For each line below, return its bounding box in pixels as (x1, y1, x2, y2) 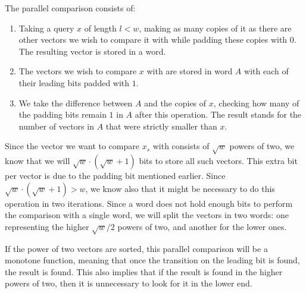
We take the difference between (18, 96, 133, 109)
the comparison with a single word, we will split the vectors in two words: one (5, 209, 289, 221)
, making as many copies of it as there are (139, 21, 292, 34)
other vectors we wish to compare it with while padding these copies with (18, 33, 288, 46)
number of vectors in (18, 119, 94, 132)
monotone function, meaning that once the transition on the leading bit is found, (5, 254, 300, 266)
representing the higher (5, 220, 89, 232)
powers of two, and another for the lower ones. (117, 220, 287, 232)
